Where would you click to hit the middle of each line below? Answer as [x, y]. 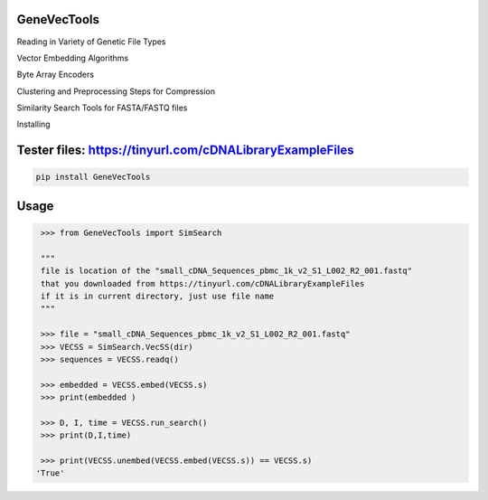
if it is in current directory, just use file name [158, 297]
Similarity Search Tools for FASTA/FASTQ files [102, 108]
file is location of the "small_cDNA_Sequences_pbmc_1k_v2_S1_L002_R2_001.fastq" [227, 271]
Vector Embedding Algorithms [73, 58]
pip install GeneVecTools [93, 177]
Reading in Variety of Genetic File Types [91, 42]
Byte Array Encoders [56, 75]
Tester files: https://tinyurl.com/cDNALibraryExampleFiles [185, 151]
